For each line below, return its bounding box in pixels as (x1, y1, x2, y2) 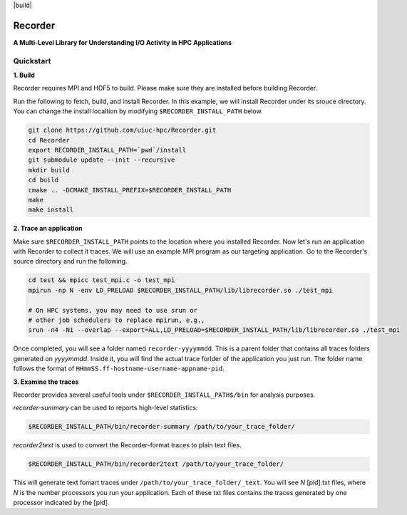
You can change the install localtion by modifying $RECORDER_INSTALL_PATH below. (13, 107, 263, 115)
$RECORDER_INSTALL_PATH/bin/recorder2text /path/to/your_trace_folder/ (28, 460, 284, 468)
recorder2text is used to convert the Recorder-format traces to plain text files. (13, 441, 242, 449)
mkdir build (28, 166, 71, 174)
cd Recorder (28, 136, 71, 144)
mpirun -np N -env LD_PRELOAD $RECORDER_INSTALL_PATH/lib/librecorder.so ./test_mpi (28, 286, 333, 294)
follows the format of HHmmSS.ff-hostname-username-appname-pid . (13, 364, 225, 373)
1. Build (13, 71, 35, 80)
